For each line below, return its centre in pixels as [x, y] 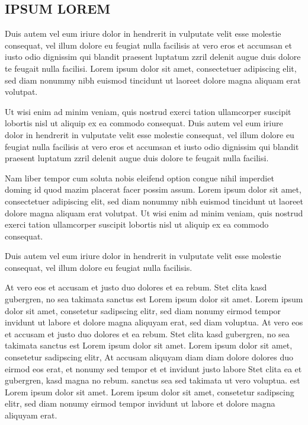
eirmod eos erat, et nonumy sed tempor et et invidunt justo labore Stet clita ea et [153, 368]
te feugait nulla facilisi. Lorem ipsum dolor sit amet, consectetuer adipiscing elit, [151, 68]
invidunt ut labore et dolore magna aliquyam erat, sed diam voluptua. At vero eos [154, 322]
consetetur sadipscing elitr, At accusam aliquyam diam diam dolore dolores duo [149, 357]
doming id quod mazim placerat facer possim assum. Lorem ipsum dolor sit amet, [153, 189]
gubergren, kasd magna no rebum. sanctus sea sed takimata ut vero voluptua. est [153, 380]
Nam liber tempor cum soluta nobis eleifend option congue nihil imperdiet [139, 178]
